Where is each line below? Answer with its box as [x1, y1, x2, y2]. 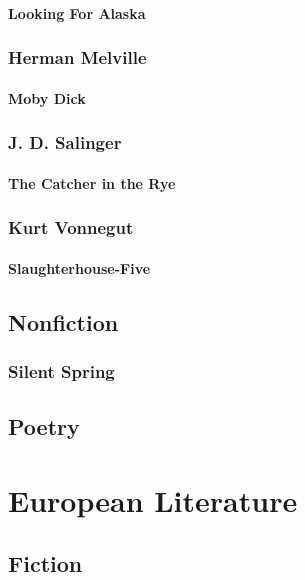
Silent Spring [8, 358, 115, 383]
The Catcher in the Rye [8, 172, 176, 193]
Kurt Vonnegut [8, 215, 134, 240]
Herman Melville [8, 45, 147, 70]
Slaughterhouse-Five [8, 257, 151, 278]
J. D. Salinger [8, 130, 122, 155]
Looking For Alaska [8, 2, 146, 23]
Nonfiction [8, 306, 119, 337]
